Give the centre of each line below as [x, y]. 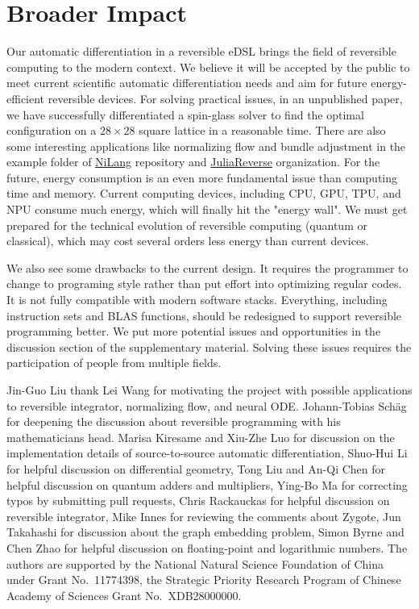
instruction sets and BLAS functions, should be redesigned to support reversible [204, 315]
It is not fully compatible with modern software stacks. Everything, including [197, 300]
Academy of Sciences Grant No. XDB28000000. [124, 595]
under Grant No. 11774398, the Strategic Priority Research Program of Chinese [204, 580]
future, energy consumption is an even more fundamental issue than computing [202, 177]
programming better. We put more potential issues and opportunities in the [194, 331]
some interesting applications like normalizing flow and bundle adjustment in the [206, 146]
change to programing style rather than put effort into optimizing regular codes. [204, 284]
